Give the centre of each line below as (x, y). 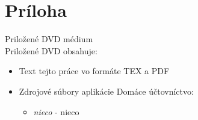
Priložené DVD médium (49, 39)
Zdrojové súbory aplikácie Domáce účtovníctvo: (106, 91)
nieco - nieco (56, 111)
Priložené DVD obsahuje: (51, 50)
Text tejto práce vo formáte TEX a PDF (94, 71)
